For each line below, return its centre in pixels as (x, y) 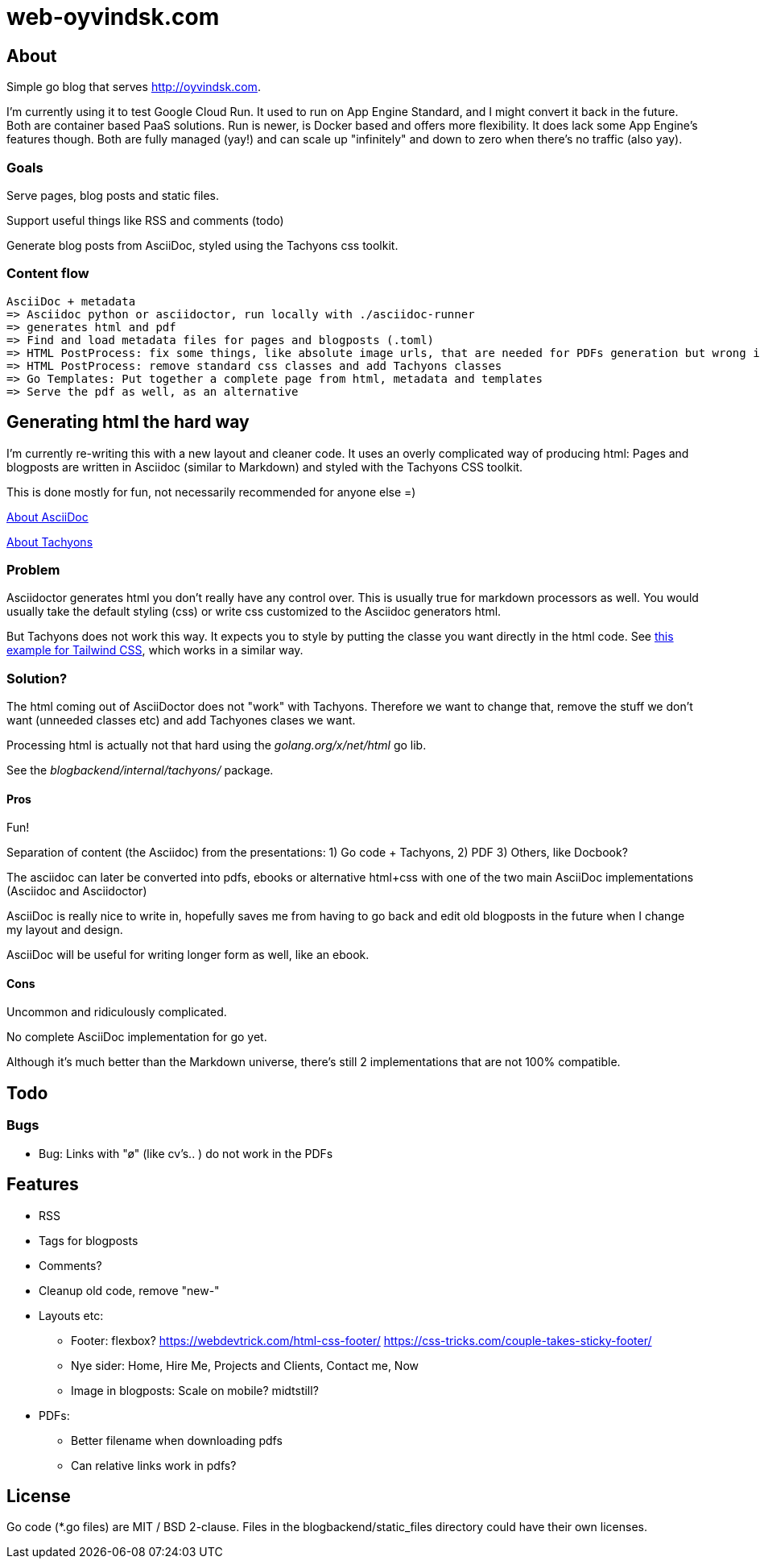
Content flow (48, 274)
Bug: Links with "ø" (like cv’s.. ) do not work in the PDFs (186, 1153)
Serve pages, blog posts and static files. (113, 195)
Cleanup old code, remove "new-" (129, 1290)
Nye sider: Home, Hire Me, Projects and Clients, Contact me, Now (245, 1365)
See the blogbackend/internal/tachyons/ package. (140, 770)
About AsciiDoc (47, 517)
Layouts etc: (71, 1315)
